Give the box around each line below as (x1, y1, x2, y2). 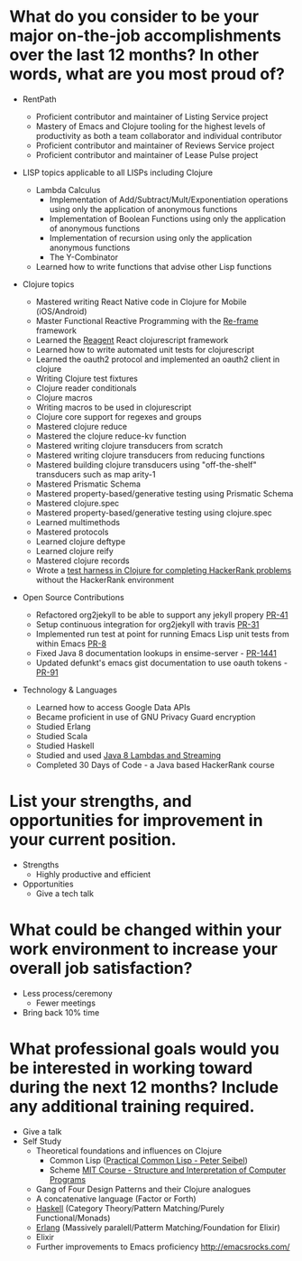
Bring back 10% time (22, 1006, 100, 1017)
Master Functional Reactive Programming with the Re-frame (35, 315, 259, 326)
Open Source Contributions (22, 591, 124, 602)
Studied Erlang (35, 720, 92, 732)
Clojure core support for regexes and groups (35, 411, 202, 422)
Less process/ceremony (22, 987, 113, 998)
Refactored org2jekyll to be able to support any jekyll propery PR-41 (35, 609, 288, 620)
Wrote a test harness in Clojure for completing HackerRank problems (35, 564, 292, 575)
